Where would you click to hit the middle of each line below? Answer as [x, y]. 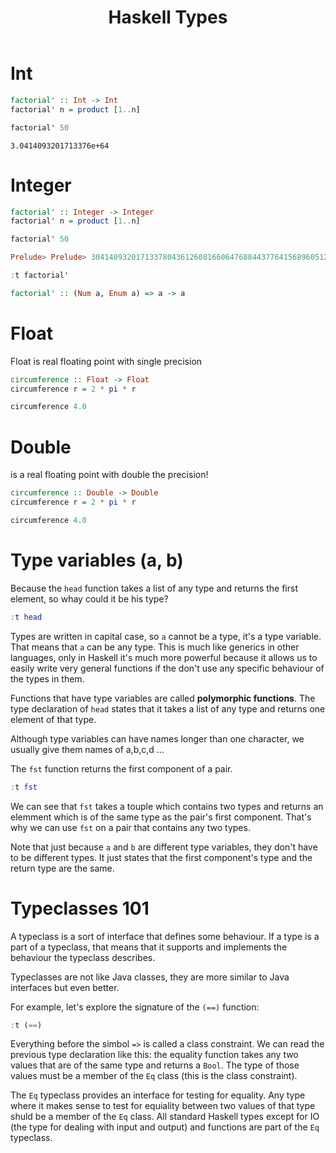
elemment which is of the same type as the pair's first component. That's [161, 817]
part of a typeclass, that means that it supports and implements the [149, 947]
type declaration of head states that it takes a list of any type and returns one [168, 708]
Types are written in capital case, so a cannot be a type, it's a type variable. [166, 636]
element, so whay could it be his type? [89, 598]
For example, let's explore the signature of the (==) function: [135, 1007]
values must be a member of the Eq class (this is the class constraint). [154, 1076]
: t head [26, 617]
